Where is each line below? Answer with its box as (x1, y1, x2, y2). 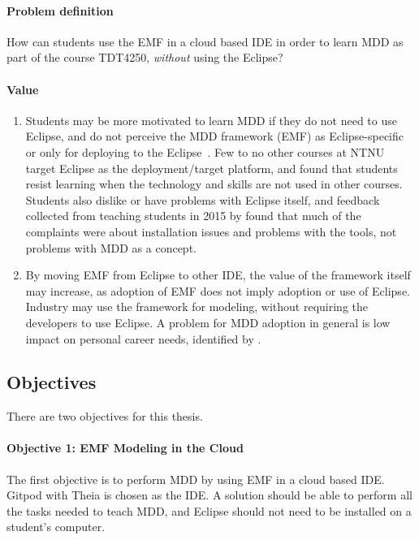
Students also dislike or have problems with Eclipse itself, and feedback (25, 191, 380, 208)
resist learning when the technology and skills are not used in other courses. (25, 175, 403, 192)
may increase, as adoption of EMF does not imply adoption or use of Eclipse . (25, 282, 411, 299)
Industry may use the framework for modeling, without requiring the (25, 298, 368, 315)
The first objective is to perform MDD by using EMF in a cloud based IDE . (6, 470, 385, 487)
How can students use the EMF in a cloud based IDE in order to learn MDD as (6, 32, 404, 50)
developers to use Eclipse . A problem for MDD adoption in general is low (25, 313, 391, 330)
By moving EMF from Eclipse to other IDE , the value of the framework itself (25, 266, 411, 283)
